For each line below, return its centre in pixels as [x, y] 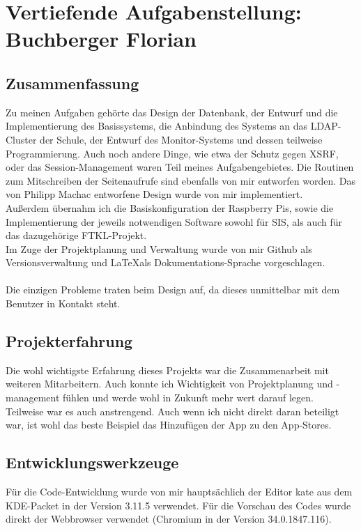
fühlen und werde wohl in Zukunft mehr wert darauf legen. [188, 398]
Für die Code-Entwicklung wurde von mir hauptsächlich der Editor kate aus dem [179, 492]
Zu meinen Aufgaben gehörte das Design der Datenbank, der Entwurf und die [172, 112]
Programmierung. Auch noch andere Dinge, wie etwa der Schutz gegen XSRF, [172, 153]
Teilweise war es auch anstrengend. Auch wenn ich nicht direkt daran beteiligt [172, 411]
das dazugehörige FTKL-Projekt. [76, 235]
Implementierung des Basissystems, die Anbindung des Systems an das [157, 126]
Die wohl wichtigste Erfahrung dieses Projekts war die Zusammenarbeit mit [167, 370]
